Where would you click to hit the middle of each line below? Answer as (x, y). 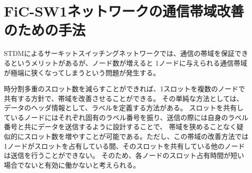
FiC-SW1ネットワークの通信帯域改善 (124, 11)
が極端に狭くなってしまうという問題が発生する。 (82, 72)
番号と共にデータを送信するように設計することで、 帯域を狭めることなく (120, 127)
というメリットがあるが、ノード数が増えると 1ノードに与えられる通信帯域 (129, 62)
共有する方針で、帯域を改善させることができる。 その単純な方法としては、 (124, 98)
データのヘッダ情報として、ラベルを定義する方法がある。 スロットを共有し (124, 108)
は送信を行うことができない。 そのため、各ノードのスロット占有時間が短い (124, 155)
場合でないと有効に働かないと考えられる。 (72, 164)
